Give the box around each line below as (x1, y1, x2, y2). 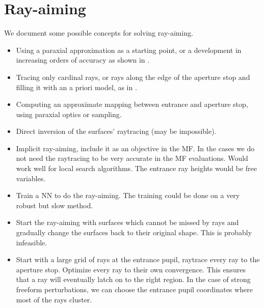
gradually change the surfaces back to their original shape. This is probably (16, 227, 252, 238)
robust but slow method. (16, 200, 93, 210)
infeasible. (16, 237, 47, 247)
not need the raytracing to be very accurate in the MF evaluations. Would (16, 153, 248, 163)
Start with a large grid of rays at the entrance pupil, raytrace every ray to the (16, 254, 260, 265)
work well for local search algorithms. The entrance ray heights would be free (16, 163, 257, 174)
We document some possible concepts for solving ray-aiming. (4, 27, 194, 38)
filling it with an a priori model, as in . (16, 81, 137, 92)
